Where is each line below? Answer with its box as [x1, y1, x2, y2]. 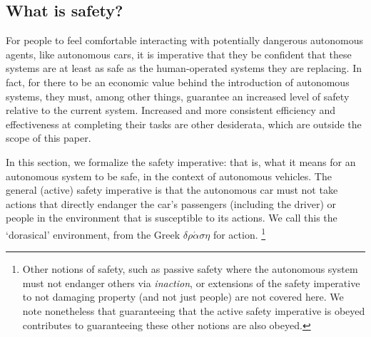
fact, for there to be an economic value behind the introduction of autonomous [6, 74, 350, 89]
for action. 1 [213, 224, 266, 242]
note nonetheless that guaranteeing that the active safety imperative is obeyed [22, 303, 365, 318]
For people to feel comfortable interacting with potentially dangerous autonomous [6, 33, 364, 48]
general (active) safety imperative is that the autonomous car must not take [6, 182, 338, 197]
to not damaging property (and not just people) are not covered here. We [22, 289, 344, 304]
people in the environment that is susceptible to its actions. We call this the [6, 210, 337, 225]
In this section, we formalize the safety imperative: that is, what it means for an [6, 154, 356, 169]
